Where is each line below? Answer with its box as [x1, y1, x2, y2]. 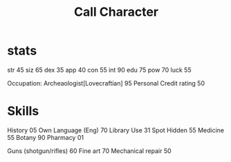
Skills [7, 103, 39, 119]
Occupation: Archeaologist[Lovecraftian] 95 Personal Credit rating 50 [7, 79, 205, 87]
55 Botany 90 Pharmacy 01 [7, 133, 84, 141]
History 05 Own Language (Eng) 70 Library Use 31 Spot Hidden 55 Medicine [7, 125, 225, 134]
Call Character [73, 4, 159, 20]
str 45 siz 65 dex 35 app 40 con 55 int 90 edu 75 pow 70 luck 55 [7, 65, 192, 74]
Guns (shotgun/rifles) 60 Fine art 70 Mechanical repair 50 [7, 146, 172, 155]
